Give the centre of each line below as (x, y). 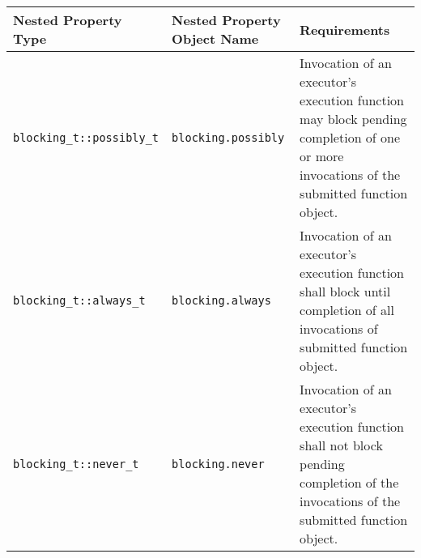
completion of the (349, 482)
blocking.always (221, 300)
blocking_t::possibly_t (86, 137)
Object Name (215, 38)
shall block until (345, 291)
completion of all (347, 310)
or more (322, 156)
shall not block (341, 445)
